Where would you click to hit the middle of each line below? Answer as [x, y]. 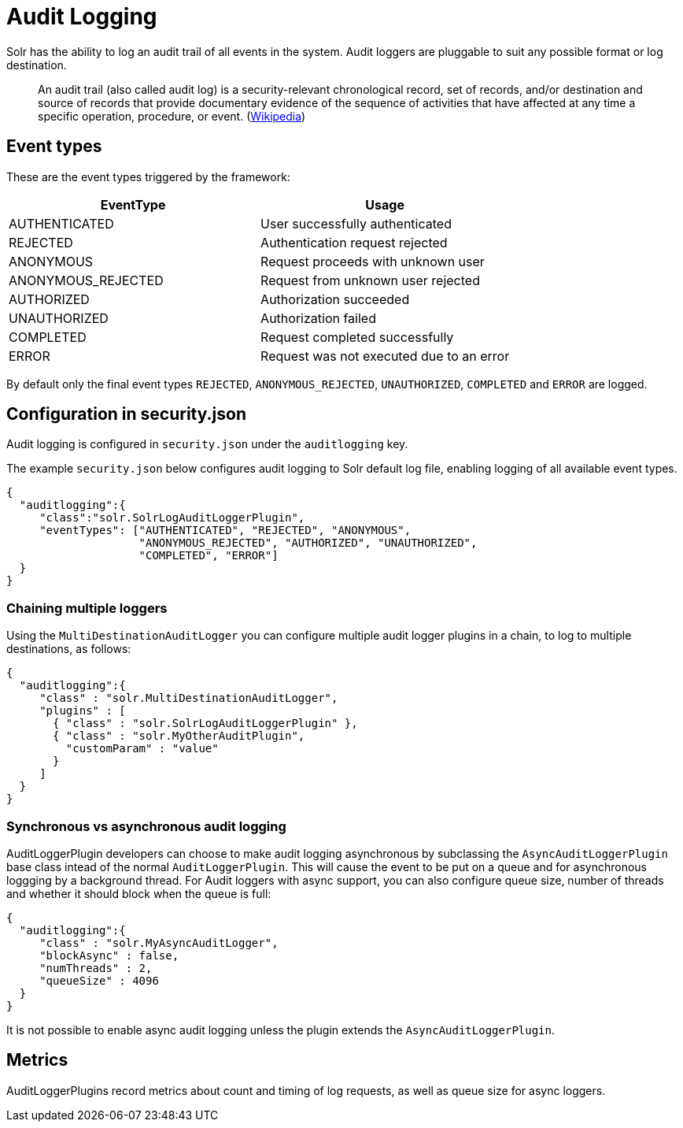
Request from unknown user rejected [370, 280]
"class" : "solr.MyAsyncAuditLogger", [159, 942]
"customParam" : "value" [142, 749]
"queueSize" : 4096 [99, 980]
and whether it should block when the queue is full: [139, 893]
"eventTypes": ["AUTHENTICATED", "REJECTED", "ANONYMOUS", [225, 531]
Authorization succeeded [335, 299]
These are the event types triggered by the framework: [148, 176]
